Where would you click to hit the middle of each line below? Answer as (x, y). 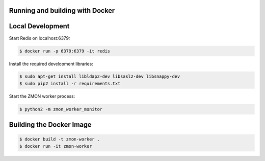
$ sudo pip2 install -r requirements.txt (70, 83)
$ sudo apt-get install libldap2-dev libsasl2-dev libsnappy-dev (100, 77)
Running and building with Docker (62, 11)
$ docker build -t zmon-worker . (60, 139)
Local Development (39, 26)
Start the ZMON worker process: (42, 96)
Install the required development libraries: (51, 64)
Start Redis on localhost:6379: (40, 38)
